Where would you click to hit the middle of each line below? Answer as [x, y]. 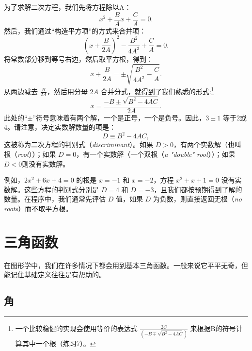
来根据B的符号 [213, 328]
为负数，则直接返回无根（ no [197, 199]
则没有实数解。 [46, 163]
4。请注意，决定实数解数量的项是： [60, 127]
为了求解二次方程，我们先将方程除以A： [68, 7]
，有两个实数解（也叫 [208, 144]
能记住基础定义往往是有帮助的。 [55, 275]
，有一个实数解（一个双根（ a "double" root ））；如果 [156, 154]
